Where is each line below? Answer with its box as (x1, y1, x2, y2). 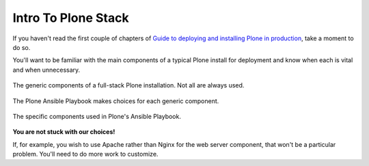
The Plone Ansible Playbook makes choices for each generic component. (12, 96, 219, 105)
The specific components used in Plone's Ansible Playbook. (12, 112, 181, 120)
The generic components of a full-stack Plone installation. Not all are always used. (12, 81, 245, 89)
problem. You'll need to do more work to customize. (12, 150, 159, 158)
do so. (12, 43, 31, 51)
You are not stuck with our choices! (12, 128, 115, 136)
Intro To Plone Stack (12, 10, 129, 25)
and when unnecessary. (12, 66, 81, 74)
